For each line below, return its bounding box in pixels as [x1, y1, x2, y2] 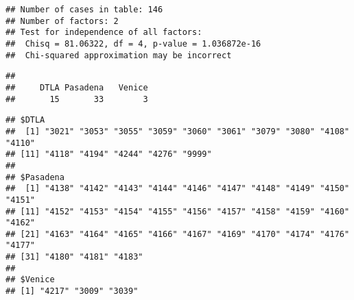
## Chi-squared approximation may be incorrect [5, 50, 232, 60]
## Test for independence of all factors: [5, 27, 202, 38]
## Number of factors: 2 [5, 16, 119, 26]
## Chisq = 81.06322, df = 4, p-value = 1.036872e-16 [5, 38, 261, 49]
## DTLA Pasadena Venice [5, 82, 148, 92]
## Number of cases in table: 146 [5, 5, 163, 14]
